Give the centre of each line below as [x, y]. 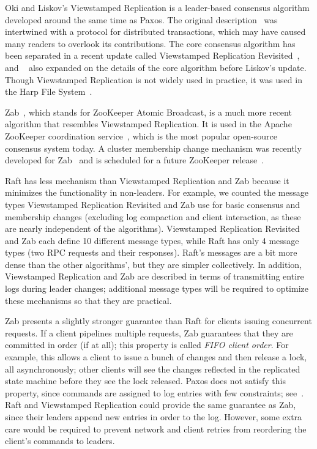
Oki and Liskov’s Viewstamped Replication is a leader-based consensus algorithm [157, 7]
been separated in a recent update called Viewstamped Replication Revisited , [152, 55]
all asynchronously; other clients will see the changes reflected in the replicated [153, 369]
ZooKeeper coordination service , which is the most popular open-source [141, 135]
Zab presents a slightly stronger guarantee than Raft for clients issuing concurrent [158, 321]
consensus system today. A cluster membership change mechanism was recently [153, 148]
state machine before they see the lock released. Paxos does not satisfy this [145, 381]
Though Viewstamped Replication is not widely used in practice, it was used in [154, 79]
